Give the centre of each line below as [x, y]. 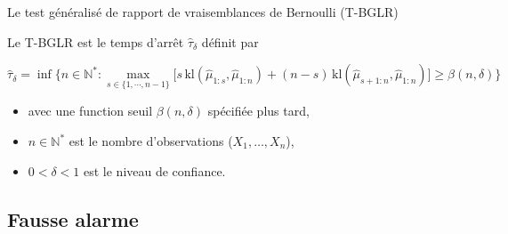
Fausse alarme [73, 218]
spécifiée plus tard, [258, 111]
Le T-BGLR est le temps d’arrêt [96, 41]
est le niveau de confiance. [154, 170]
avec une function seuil [90, 111]
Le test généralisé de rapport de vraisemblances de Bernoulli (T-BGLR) [203, 12]
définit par [230, 41]
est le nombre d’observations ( [151, 141]
